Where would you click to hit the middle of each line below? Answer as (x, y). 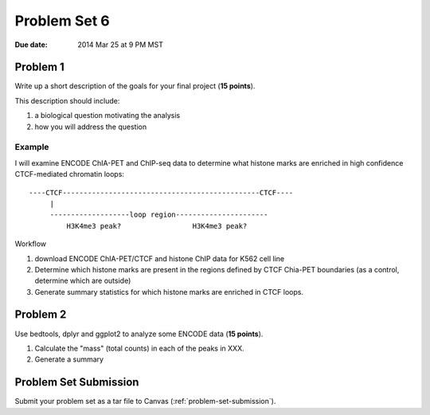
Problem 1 (40, 67)
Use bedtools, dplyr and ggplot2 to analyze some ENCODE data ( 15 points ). (139, 334)
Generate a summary (69, 359)
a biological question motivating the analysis (107, 115)
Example (32, 147)
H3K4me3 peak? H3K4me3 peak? (157, 226)
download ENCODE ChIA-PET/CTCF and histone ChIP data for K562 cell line (160, 258)
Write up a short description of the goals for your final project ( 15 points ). (135, 86)
